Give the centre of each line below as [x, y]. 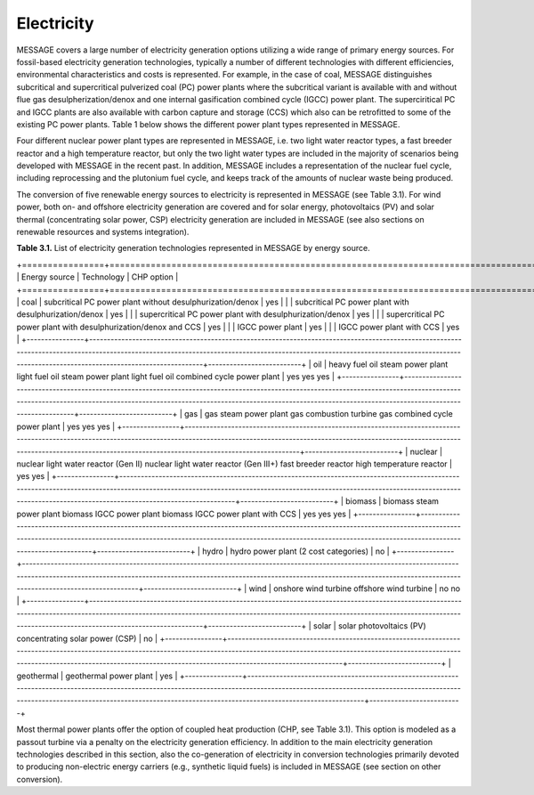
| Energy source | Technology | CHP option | [97, 277]
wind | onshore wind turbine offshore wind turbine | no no [355, 588]
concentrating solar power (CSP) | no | [87, 638]
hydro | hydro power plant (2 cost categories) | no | [296, 551]
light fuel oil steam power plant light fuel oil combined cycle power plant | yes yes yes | [176, 377]
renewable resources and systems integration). [103, 232]
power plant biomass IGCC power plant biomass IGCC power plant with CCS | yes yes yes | [184, 514]
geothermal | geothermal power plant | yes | [97, 676]
